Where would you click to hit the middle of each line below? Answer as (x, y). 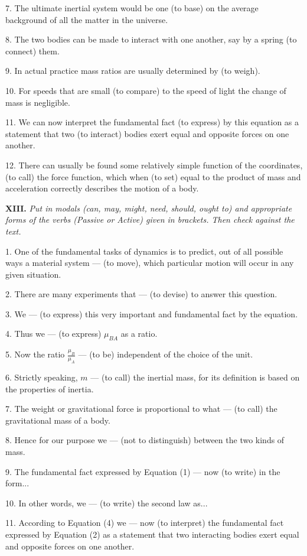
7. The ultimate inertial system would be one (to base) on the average (132, 8)
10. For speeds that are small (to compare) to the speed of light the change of (146, 90)
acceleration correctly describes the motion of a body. (102, 188)
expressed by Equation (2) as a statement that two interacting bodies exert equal (152, 534)
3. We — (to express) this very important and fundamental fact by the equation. (152, 313)
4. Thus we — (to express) (53, 334)
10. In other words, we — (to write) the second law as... (107, 503)
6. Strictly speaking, (42, 377)
